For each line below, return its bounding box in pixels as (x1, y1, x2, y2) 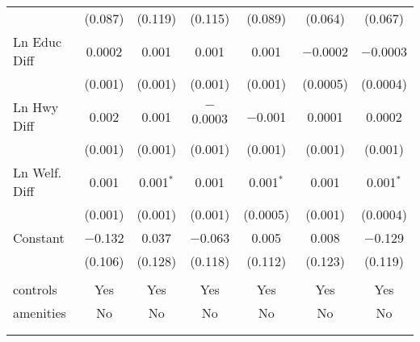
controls (13, 280, 57, 298)
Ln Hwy (13, 98, 59, 116)
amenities (13, 303, 66, 322)
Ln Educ (13, 32, 62, 51)
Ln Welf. (13, 163, 62, 181)
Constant (13, 228, 65, 247)
